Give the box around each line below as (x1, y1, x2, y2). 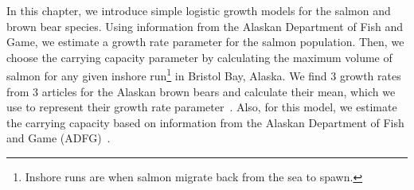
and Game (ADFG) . (6, 130, 111, 146)
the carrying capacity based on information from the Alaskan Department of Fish (6, 114, 404, 130)
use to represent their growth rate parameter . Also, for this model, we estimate (6, 99, 397, 115)
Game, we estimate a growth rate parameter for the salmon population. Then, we (6, 33, 404, 50)
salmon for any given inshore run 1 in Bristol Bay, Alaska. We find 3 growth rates (6, 65, 401, 84)
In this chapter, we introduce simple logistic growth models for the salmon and (6, 2, 391, 18)
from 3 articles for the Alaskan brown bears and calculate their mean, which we (6, 83, 396, 99)
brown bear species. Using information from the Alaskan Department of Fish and (6, 17, 403, 34)
